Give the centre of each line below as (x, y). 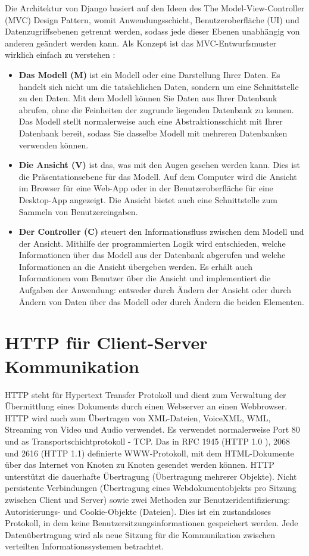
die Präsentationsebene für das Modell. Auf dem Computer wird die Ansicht (158, 176)
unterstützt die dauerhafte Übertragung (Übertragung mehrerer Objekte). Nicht (151, 476)
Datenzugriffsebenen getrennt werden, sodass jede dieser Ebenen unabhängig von (152, 31)
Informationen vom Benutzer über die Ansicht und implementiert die (145, 278)
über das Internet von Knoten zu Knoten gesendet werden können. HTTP (140, 465)
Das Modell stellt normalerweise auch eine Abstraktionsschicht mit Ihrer (151, 121)
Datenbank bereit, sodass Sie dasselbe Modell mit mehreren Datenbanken (153, 133)
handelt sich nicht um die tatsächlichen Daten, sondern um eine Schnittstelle (159, 86)
